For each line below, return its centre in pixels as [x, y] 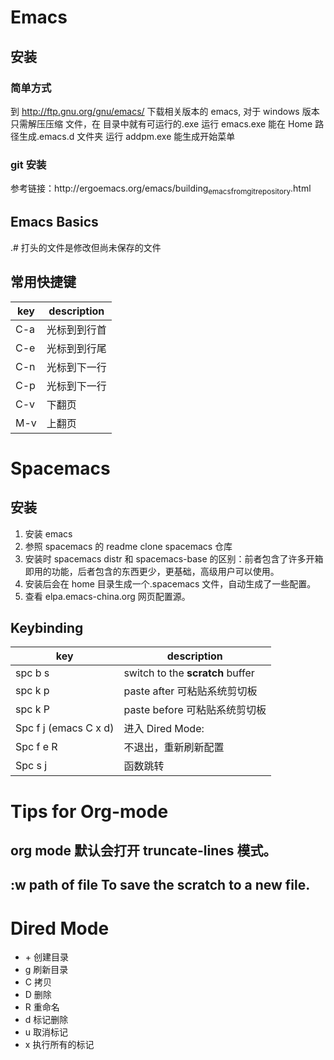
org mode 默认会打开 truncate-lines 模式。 [143, 850]
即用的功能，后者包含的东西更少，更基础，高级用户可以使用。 [152, 571]
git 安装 [28, 164]
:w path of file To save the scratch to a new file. [160, 885]
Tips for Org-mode [89, 811]
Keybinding [47, 627]
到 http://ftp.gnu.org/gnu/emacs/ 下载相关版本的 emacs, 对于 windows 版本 [165, 111]
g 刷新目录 [46, 970]
